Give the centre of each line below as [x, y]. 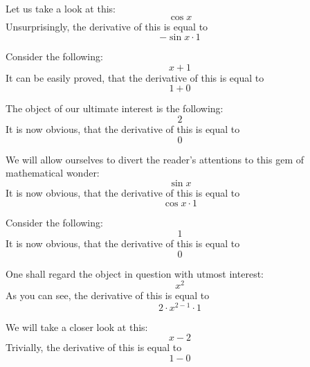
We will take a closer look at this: [77, 326]
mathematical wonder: [53, 173]
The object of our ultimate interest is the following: [115, 108]
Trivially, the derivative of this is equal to [94, 347]
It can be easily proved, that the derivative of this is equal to [135, 77]
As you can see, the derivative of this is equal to [108, 295]
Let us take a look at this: [61, 8]
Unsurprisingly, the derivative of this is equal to [107, 26]
